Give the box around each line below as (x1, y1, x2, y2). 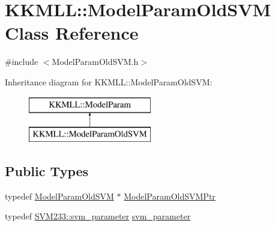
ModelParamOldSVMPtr (124, 189, 216, 202)
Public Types (5, 162, 89, 180)
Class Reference (5, 20, 139, 45)
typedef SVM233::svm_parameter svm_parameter (5, 210, 191, 222)
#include (5, 55, 38, 68)
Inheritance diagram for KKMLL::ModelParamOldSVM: (5, 75, 213, 88)
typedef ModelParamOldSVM (5, 189, 114, 202)
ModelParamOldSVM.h (52, 55, 139, 68)
